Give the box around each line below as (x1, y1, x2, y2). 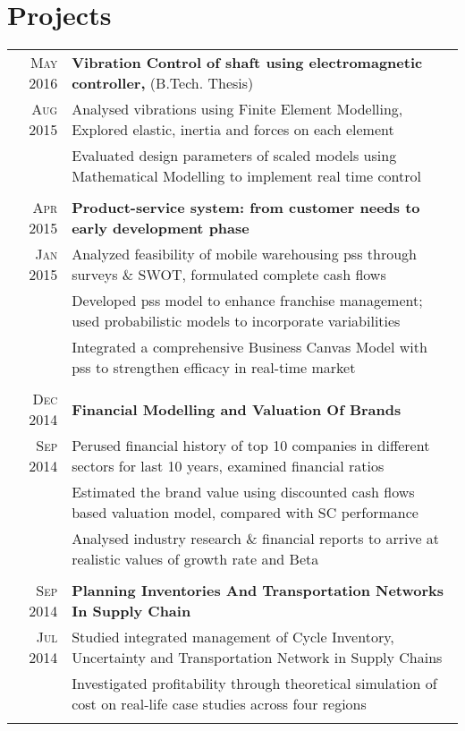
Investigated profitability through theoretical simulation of (72, 673, 437, 694)
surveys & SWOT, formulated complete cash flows (72, 264, 386, 285)
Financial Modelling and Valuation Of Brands (72, 398, 402, 420)
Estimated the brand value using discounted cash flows (72, 481, 415, 503)
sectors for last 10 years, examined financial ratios (72, 455, 385, 477)
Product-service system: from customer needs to (72, 197, 420, 218)
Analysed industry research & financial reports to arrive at (72, 528, 440, 549)
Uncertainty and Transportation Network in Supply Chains (72, 647, 443, 668)
